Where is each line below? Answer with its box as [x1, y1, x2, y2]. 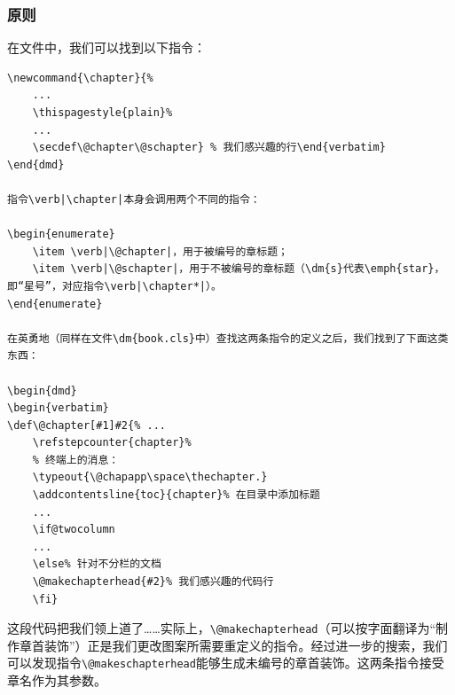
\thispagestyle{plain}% [32, 106, 173, 119]
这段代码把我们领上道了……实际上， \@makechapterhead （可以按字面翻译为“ [7, 619, 436, 637]
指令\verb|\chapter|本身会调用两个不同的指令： [7, 192, 261, 206]
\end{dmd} [7, 158, 65, 171]
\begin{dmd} [7, 384, 77, 397]
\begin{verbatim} [7, 402, 109, 415]
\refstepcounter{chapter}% [32, 436, 192, 449]
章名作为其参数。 [7, 671, 106, 690]
